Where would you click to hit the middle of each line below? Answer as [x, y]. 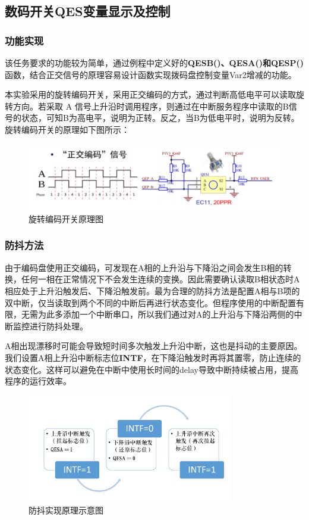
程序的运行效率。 [38, 381]
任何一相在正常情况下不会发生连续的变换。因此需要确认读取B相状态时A [160, 279]
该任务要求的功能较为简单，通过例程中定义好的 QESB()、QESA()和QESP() [154, 63]
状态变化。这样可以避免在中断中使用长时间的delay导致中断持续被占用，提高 [152, 369]
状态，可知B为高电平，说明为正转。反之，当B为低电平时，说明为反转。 [160, 118]
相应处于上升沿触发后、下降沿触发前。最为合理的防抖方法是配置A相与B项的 [152, 290]
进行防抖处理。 [59, 326]
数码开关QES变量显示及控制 [88, 11]
